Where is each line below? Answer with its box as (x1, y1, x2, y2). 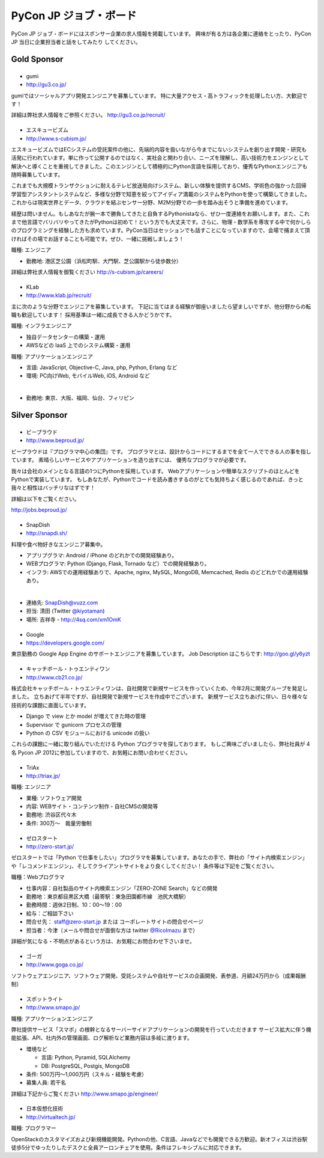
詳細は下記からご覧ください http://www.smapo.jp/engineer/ (11, 1090, 158, 1097)
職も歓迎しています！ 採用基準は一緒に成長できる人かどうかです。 (11, 311, 175, 318)
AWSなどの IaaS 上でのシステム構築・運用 (26, 342, 131, 349)
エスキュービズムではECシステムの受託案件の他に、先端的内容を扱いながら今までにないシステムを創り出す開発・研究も (11, 146, 307, 153)
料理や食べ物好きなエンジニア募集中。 (11, 541, 106, 548)
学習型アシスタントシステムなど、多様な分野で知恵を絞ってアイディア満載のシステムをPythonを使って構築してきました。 (11, 190, 310, 198)
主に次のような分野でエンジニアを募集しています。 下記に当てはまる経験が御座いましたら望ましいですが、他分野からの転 (11, 302, 311, 310)
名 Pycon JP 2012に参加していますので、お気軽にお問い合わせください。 (11, 749, 191, 756)
